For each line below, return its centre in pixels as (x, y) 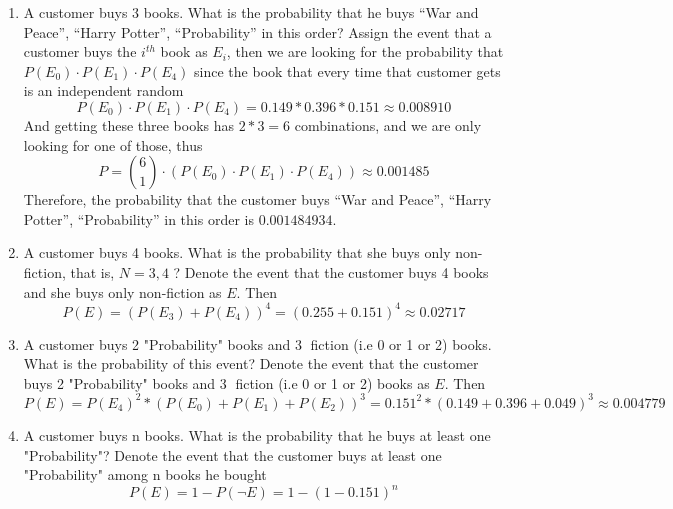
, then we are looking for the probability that (365, 51)
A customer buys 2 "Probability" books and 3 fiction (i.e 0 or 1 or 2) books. (257, 343)
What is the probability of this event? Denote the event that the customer (251, 363)
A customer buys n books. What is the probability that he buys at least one (257, 434)
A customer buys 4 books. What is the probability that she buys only (237, 252)
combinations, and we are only (388, 124)
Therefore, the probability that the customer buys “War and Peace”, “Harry (257, 199)
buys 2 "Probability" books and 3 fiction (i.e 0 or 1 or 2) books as (226, 382)
